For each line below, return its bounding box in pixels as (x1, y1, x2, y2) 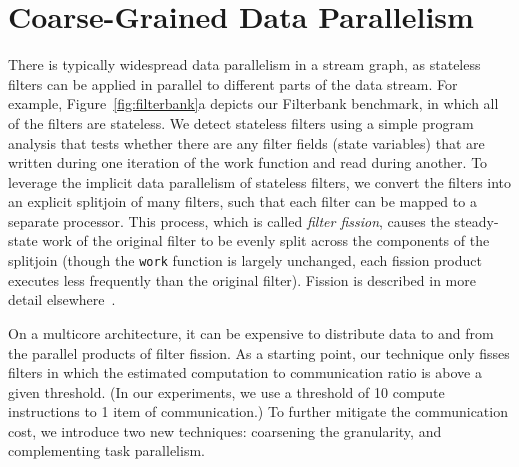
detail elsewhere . (8, 289, 116, 310)
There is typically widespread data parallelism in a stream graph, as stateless (8, 54, 481, 75)
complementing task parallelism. (8, 440, 205, 461)
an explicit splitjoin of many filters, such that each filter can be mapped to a (8, 191, 477, 212)
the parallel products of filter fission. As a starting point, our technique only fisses (8, 342, 510, 363)
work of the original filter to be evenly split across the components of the (42, 230, 490, 251)
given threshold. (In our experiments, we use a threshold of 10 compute (8, 381, 445, 402)
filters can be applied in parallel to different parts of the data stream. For (8, 73, 458, 94)
